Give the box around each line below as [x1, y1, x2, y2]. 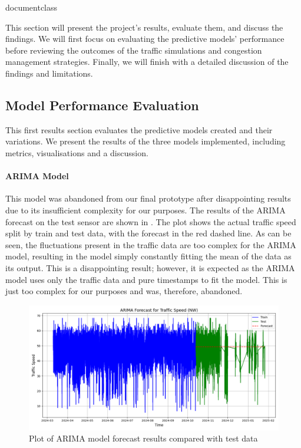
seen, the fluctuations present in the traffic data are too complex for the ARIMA [5, 238, 296, 251]
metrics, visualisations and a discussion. [5, 146, 148, 159]
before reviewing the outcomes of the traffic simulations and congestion [5, 44, 262, 56]
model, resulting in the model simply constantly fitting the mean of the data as [5, 250, 292, 262]
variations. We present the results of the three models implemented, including [5, 135, 286, 147]
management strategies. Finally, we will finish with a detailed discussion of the [5, 55, 289, 68]
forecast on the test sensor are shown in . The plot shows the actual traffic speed [5, 215, 296, 228]
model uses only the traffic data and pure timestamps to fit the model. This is [5, 273, 287, 285]
